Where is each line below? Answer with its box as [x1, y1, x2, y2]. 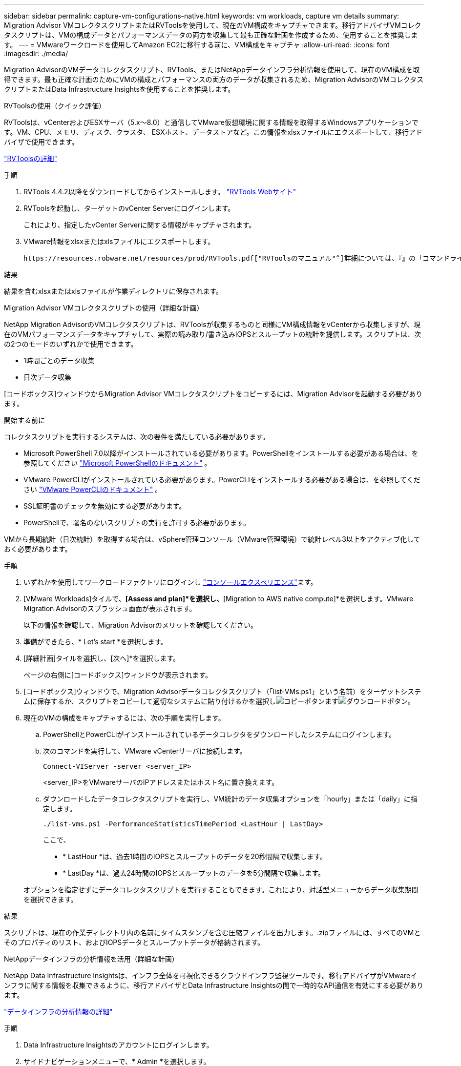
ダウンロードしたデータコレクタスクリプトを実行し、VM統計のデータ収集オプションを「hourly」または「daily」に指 [43, 795, 418, 803]
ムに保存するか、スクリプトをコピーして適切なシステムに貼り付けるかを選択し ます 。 [23, 697, 415, 705]
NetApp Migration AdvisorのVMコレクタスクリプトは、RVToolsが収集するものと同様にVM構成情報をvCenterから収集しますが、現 [4, 320, 421, 328]
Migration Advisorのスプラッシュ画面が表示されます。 [23, 604, 196, 613]
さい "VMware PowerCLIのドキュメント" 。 [23, 485, 162, 493]
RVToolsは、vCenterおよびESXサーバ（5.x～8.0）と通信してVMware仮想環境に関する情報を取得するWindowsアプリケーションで [4, 118, 419, 126]
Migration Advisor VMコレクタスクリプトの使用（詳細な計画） [4, 304, 204, 312]
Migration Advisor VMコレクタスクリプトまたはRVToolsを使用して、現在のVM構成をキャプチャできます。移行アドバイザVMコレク [4, 21, 421, 29]
